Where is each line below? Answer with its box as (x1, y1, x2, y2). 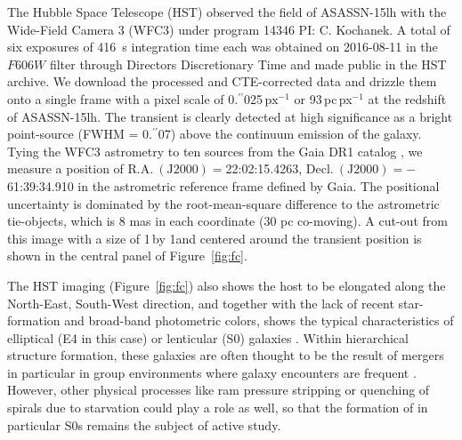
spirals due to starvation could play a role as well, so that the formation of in (7, 398, 428, 417)
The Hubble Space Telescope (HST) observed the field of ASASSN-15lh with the (7, 3, 447, 20)
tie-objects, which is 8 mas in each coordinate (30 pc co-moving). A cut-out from (7, 212, 448, 230)
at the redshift (368, 89, 447, 108)
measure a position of (7, 159, 124, 178)
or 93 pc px (294, 89, 353, 108)
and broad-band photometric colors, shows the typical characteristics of (64, 311, 454, 330)
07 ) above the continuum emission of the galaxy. (158, 124, 422, 143)
